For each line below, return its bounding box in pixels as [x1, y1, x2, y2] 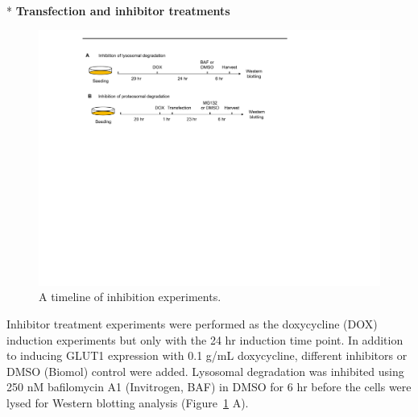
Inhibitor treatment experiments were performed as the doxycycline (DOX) [6, 315, 378, 332]
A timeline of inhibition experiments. [39, 288, 221, 305]
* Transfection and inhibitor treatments [6, 2, 230, 19]
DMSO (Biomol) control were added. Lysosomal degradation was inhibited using [6, 362, 404, 379]
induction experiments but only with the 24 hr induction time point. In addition [6, 331, 404, 348]
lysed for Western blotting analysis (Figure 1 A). [6, 394, 249, 411]
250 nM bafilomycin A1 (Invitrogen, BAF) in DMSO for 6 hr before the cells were [6, 378, 412, 395]
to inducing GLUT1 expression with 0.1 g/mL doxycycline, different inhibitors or [6, 347, 408, 364]
